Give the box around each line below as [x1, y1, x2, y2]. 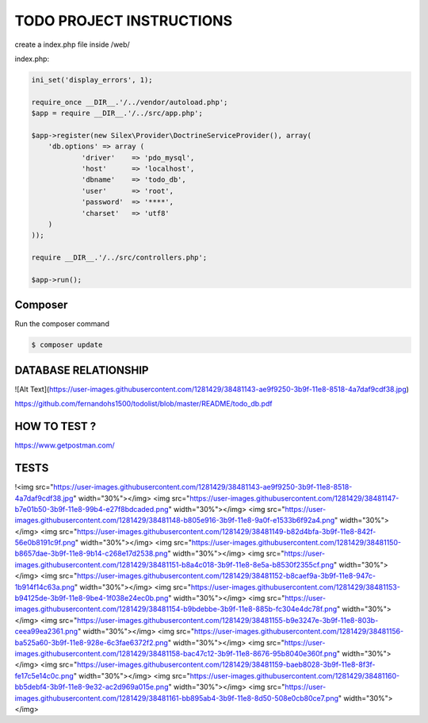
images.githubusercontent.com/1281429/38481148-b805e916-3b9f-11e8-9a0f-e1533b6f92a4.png [14, 516, 335, 525]
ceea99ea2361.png [14, 627, 78, 636]
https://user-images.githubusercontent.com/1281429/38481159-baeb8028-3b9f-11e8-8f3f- [76, 660, 376, 670]
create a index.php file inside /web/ [14, 40, 130, 49]
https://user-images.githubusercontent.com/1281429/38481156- [194, 627, 404, 636]
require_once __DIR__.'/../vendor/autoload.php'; [31, 98, 228, 106]
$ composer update [31, 340, 103, 349]
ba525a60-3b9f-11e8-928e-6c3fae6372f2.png [14, 637, 168, 647]
